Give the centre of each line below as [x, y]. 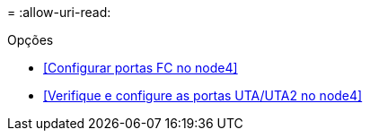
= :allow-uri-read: [59, 12]
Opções [31, 40]
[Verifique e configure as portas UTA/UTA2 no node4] [203, 95]
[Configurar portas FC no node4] [141, 68]
